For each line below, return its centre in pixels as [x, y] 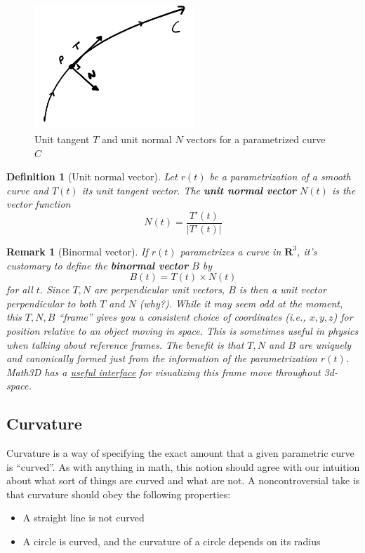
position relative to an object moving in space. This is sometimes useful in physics [182, 330]
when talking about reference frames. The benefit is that [125, 344]
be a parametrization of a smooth [280, 176]
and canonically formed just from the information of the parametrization [162, 358]
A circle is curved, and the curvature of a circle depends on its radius [172, 541]
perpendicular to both [52, 303]
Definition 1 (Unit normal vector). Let [92, 176]
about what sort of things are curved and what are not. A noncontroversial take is [183, 480]
